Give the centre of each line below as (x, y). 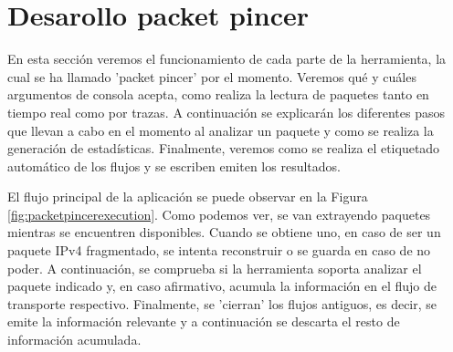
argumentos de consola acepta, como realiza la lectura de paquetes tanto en (218, 94)
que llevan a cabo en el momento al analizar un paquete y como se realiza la (221, 130)
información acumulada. (74, 340)
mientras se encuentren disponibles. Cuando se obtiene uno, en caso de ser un (224, 232)
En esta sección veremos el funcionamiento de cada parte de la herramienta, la (227, 59)
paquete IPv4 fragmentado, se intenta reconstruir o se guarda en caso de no (219, 250)
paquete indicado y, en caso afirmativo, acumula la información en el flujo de (222, 286)
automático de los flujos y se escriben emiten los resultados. (174, 166)
